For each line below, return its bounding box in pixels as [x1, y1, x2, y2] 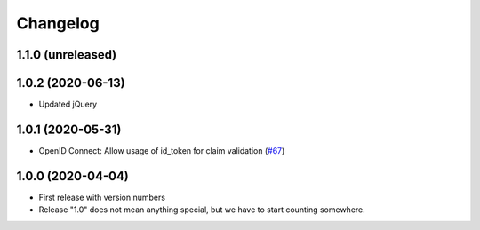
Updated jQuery [38, 99, 98, 110]
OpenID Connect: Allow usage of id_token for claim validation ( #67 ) [38, 145, 285, 155]
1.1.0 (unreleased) [16, 47, 117, 62]
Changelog [16, 13, 100, 33]
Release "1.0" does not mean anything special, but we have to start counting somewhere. [38, 204, 366, 215]
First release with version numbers [38, 192, 166, 202]
